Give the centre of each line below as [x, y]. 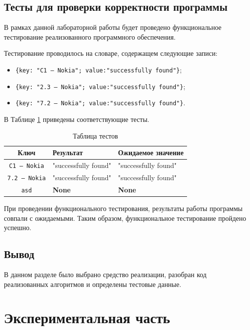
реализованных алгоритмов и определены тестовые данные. [93, 284]
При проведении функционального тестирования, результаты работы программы [123, 208]
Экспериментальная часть [87, 318]
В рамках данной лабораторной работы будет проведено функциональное [113, 27]
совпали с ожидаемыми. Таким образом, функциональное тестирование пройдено [125, 218]
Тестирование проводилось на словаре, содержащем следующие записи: [111, 53]
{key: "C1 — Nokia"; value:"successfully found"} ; [99, 69]
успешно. [18, 227]
